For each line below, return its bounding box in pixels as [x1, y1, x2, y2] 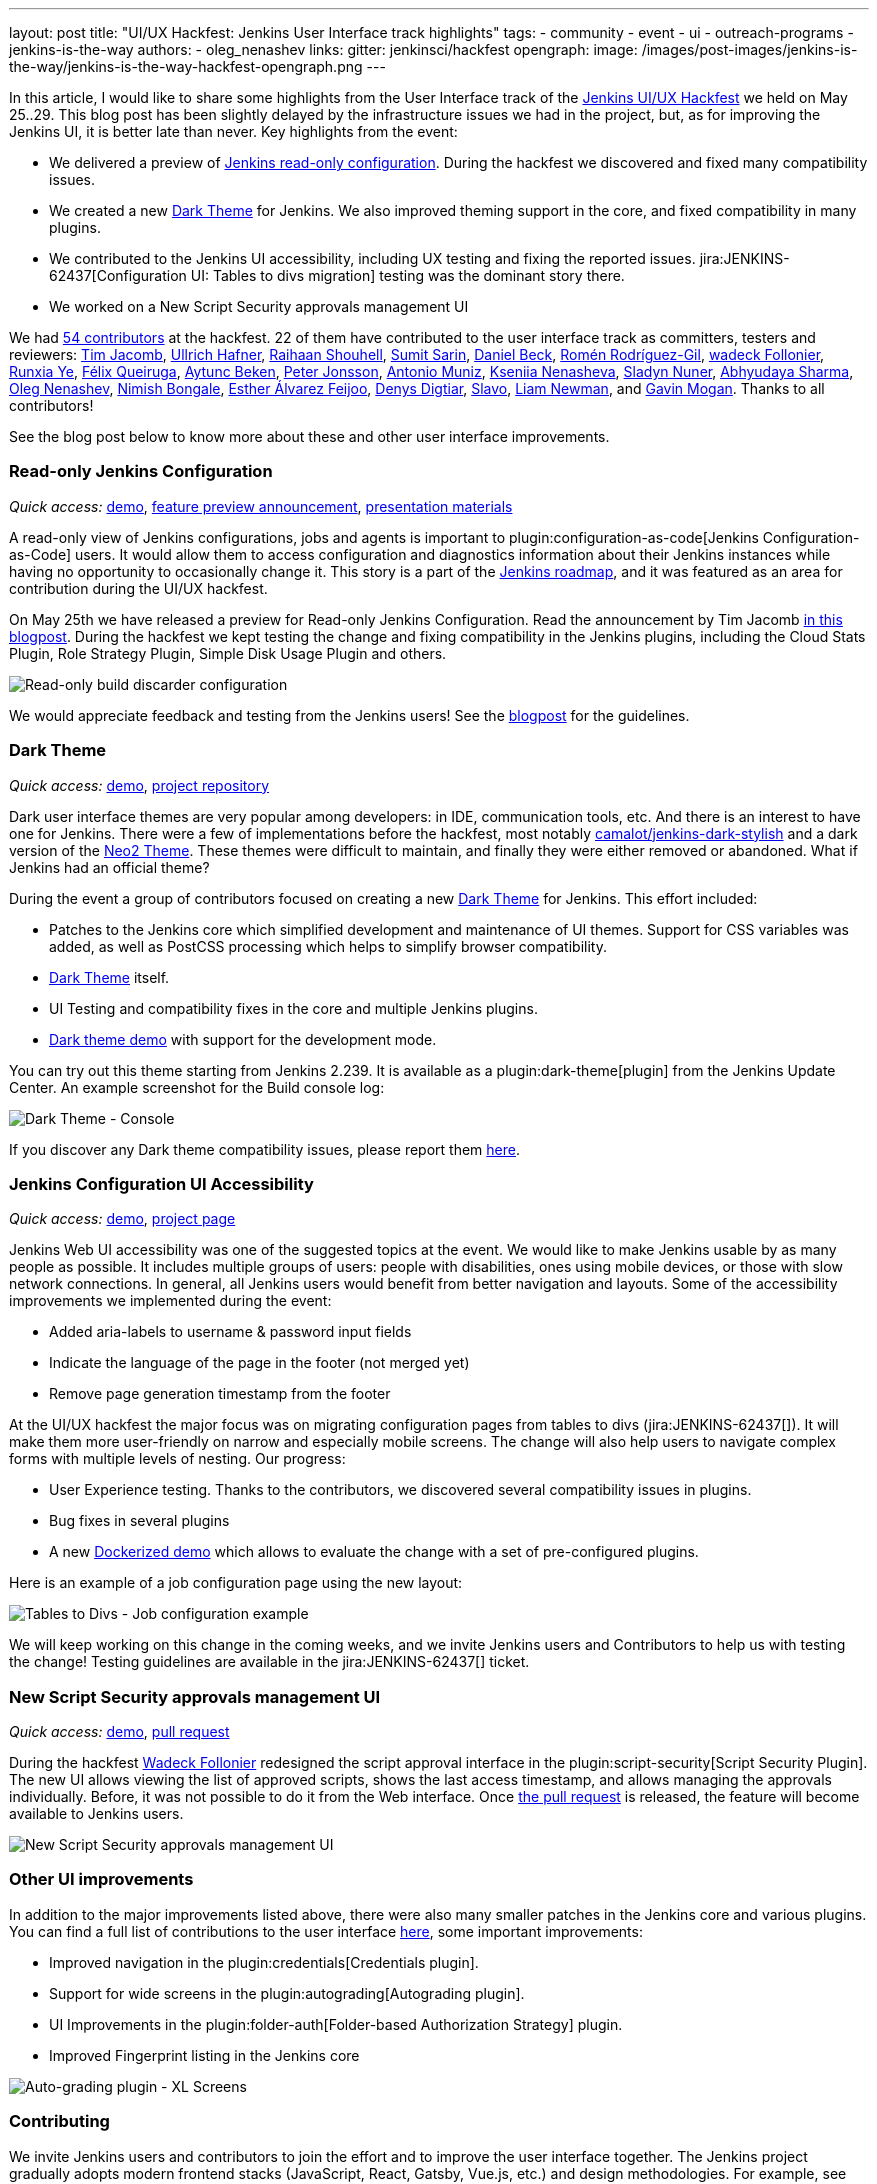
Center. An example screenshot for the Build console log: [9, 1078, 385, 1096]
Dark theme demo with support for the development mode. [49, 1030, 437, 1048]
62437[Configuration [49, 267, 187, 284]
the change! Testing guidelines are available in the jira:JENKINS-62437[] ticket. [9, 1653, 530, 1671]
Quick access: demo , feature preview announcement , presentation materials [9, 497, 513, 515]
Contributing [9, 2111, 110, 2132]
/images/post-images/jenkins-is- [641, 41, 858, 58]
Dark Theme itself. [49, 968, 170, 986]
